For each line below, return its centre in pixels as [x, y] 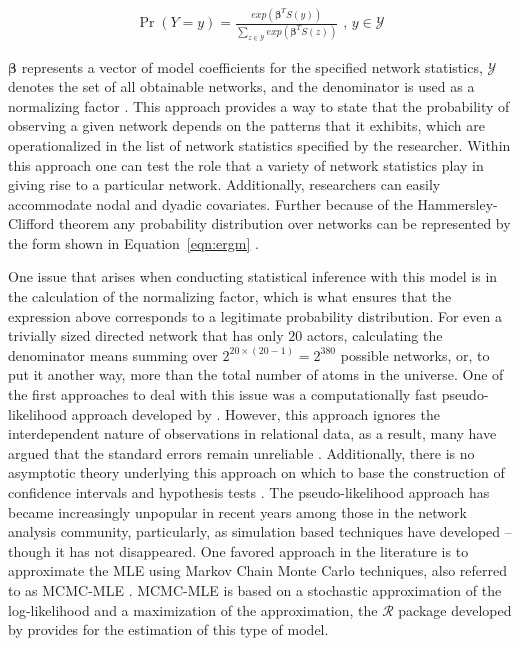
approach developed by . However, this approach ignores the [255, 413]
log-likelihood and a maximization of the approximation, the [193, 609]
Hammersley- [457, 203]
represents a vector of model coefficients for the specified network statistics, [252, 66]
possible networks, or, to [415, 354]
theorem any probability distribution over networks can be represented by [284, 223]
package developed [455, 609]
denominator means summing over [113, 354]
